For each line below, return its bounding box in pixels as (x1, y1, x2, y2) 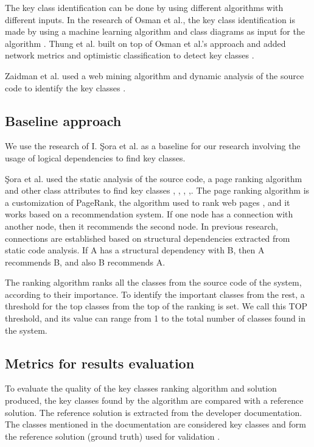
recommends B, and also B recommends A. (5, 255, 166, 268)
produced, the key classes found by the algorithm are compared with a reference (5, 394, 304, 407)
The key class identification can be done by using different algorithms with (5, 1, 284, 13)
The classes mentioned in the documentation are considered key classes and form (5, 418, 306, 431)
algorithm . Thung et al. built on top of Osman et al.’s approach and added (5, 37, 286, 49)
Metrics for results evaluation (5, 353, 195, 372)
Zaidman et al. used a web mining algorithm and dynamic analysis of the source (5, 69, 304, 82)
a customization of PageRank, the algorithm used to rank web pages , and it (5, 195, 290, 208)
